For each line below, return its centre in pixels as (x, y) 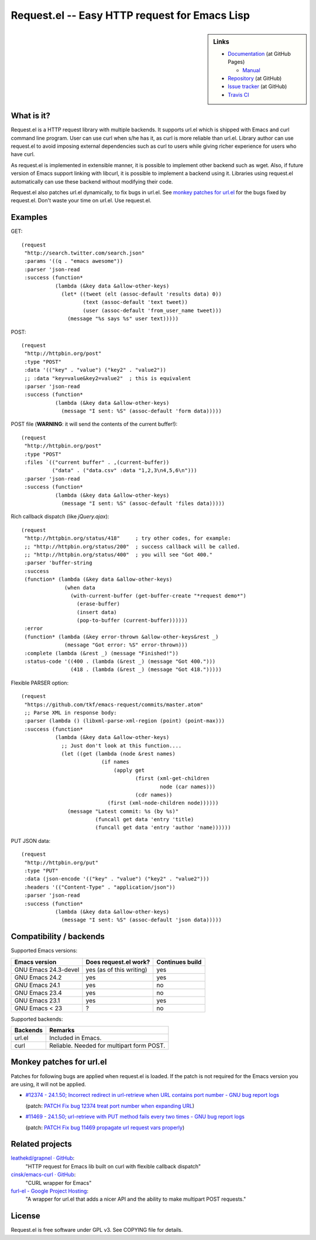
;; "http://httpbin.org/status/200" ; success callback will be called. (132, 546)
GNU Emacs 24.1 (37, 985)
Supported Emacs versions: (44, 951)
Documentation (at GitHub (259, 53)
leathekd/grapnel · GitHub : (43, 1158)
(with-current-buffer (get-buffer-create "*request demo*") (159, 596)
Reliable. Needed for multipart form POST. (107, 1046)
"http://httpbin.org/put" (61, 863)
